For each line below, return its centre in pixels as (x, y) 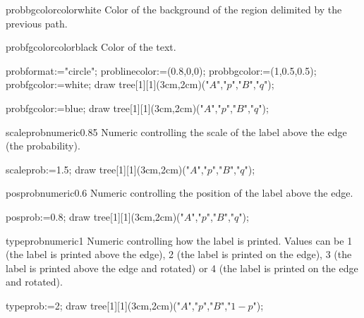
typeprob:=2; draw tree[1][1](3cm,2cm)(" (93, 305)
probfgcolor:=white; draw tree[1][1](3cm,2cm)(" (108, 84)
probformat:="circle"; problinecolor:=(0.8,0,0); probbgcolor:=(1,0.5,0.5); (161, 70)
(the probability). (43, 146)
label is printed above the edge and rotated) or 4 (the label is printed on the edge (182, 268)
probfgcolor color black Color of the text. (91, 47)
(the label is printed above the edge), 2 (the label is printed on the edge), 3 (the (179, 254)
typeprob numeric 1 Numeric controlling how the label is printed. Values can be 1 (179, 240)
